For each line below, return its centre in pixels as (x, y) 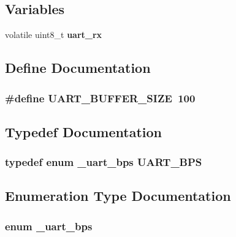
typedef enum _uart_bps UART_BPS (104, 162)
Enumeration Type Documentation (118, 196)
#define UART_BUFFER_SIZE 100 (100, 98)
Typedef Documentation (83, 131)
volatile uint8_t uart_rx (54, 35)
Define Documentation (78, 68)
